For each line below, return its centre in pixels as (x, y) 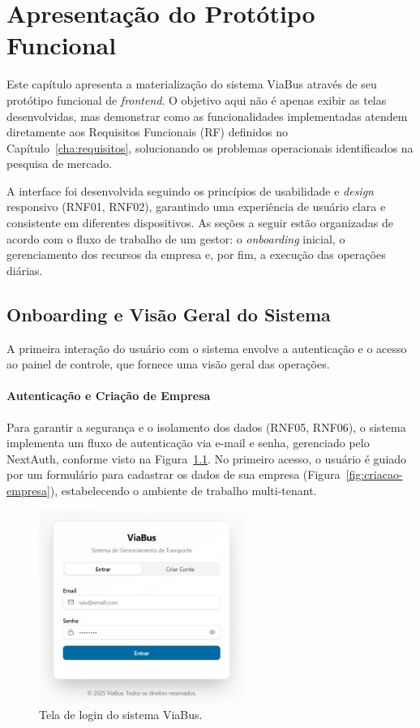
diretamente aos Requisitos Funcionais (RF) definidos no (147, 132)
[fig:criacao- (374, 474)
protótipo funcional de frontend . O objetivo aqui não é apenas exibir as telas (197, 99)
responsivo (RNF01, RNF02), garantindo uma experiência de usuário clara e (196, 207)
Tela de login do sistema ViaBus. (121, 715)
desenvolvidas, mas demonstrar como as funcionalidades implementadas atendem (207, 116)
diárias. (25, 270)
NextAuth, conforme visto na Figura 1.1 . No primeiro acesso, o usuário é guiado (207, 458)
